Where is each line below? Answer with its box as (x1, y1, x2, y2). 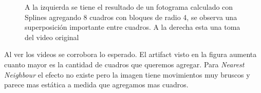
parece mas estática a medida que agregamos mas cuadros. (4, 79, 189, 90)
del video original (25, 31, 79, 42)
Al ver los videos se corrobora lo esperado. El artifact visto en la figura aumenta (4, 49, 257, 60)
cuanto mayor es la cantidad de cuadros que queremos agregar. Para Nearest (4, 59, 245, 69)
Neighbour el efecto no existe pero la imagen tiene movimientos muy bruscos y (4, 69, 250, 80)
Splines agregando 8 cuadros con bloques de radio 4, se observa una (25, 11, 237, 22)
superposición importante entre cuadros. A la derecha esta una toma (25, 22, 240, 32)
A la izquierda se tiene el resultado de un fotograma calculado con (25, 2, 233, 12)
